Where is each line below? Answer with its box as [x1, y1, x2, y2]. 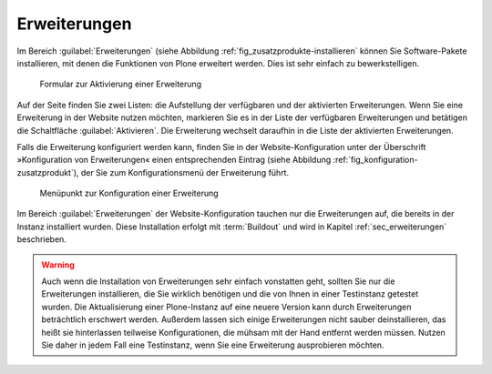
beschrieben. [16, 234, 67, 245]
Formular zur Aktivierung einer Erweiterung [39, 78, 202, 90]
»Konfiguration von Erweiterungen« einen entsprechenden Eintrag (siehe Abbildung [16, 155, 332, 166]
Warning [41, 259, 75, 270]
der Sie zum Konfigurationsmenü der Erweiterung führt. [80, 167, 290, 177]
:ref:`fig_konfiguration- [333, 155, 418, 166]
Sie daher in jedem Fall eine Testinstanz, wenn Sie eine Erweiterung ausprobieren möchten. [41, 339, 384, 350]
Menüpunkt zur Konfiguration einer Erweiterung [39, 187, 219, 199]
